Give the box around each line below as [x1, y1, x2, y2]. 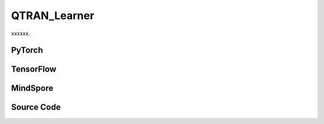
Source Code [11, 102, 61, 113]
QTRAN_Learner [11, 9, 95, 22]
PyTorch [11, 45, 43, 55]
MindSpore [11, 83, 53, 94]
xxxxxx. [11, 30, 30, 37]
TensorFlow [11, 64, 56, 75]
